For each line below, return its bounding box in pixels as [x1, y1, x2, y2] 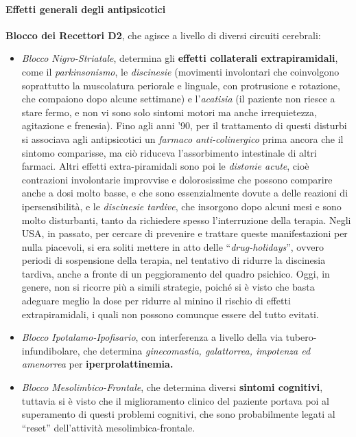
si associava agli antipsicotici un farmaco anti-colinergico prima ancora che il [21, 131, 344, 146]
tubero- [285, 330, 317, 344]
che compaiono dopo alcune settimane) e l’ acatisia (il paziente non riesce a [21, 91, 335, 106]
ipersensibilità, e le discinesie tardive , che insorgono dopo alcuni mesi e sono [21, 199, 342, 213]
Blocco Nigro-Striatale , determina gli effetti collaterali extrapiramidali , [21, 51, 338, 65]
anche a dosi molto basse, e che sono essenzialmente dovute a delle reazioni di [21, 186, 348, 200]
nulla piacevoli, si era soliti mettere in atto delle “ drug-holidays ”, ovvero [21, 239, 324, 254]
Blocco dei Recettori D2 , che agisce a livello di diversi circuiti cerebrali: [5, 27, 321, 42]
